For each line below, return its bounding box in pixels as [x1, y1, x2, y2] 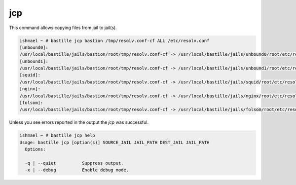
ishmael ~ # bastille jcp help [19, 133, 96, 138]
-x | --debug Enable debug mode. [25, 167, 129, 173]
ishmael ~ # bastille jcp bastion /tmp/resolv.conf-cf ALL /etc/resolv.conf [19, 37, 210, 43]
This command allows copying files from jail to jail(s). [9, 25, 117, 31]
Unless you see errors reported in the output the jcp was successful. [9, 119, 149, 125]
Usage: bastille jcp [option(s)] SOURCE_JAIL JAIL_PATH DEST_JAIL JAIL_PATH [19, 140, 210, 145]
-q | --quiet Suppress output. [25, 160, 124, 166]
